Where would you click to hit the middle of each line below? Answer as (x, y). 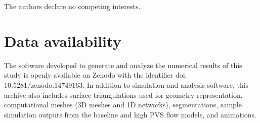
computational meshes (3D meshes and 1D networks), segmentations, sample (123, 105)
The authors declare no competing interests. (72, 6)
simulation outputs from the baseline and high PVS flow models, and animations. (130, 114)
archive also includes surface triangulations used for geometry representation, (123, 95)
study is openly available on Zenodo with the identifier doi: (96, 75)
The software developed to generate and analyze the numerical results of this (123, 65)
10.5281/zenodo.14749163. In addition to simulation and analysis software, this (126, 84)
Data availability (63, 41)
